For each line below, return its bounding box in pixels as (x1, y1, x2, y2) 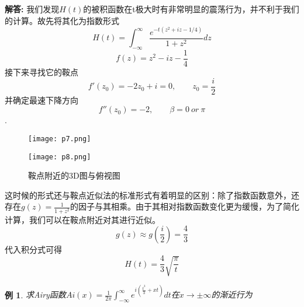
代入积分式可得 (5, 243, 62, 255)
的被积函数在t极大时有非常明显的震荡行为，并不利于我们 (83, 3, 299, 15)
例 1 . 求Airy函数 (5, 288, 66, 301)
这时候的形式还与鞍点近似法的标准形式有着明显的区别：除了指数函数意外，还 (5, 189, 299, 201)
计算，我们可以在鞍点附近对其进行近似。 (5, 213, 160, 225)
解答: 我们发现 (5, 3, 60, 15)
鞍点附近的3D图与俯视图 (28, 169, 120, 182)
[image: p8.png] (28, 152, 91, 161)
